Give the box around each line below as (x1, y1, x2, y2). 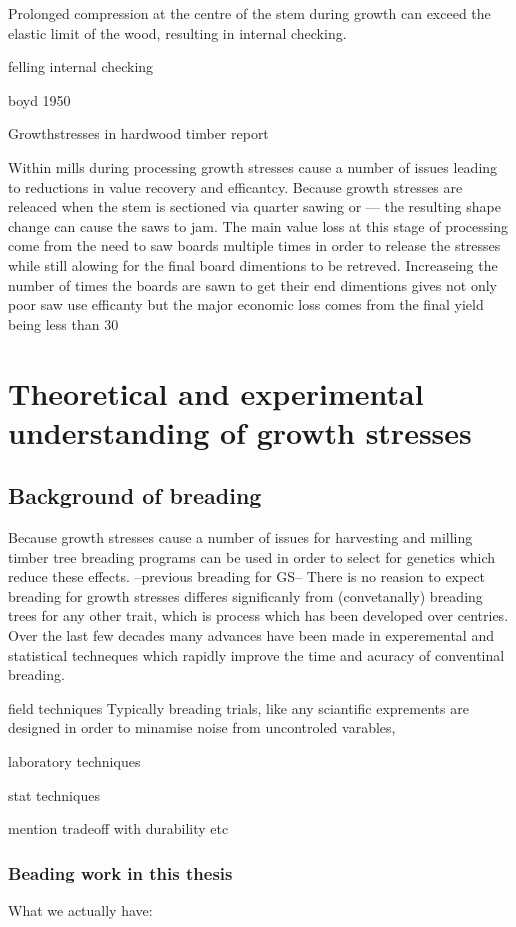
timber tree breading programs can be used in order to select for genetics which (8, 546, 496, 567)
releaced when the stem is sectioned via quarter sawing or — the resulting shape (8, 196, 501, 217)
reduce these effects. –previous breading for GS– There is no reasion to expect (8, 566, 486, 587)
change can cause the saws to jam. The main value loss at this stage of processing (8, 215, 508, 236)
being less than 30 (8, 313, 119, 334)
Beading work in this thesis (8, 860, 233, 885)
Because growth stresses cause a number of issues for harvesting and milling (8, 527, 473, 548)
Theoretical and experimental (8, 372, 424, 413)
